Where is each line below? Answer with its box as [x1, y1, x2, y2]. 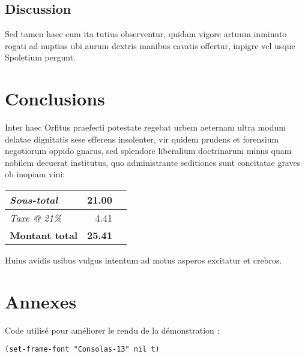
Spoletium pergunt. [5, 51, 76, 63]
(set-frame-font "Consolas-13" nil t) [5, 345, 160, 354]
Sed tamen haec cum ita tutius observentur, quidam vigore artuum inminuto [5, 28, 287, 40]
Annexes [5, 289, 77, 313]
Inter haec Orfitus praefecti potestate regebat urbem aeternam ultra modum [5, 121, 286, 134]
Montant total [10, 228, 78, 243]
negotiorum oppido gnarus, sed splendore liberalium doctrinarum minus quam [5, 144, 292, 157]
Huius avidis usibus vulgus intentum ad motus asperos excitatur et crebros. [5, 254, 282, 267]
